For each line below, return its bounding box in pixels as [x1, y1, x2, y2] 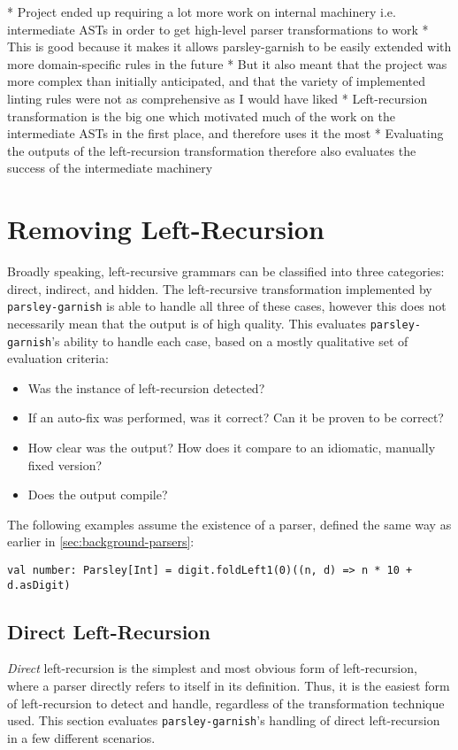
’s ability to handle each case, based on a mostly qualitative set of [51, 331, 408, 350]
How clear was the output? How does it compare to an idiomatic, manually [27, 438, 436, 456]
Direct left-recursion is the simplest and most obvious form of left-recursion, [7, 659, 417, 677]
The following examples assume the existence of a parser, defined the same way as [7, 514, 452, 533]
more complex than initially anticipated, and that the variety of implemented [7, 72, 425, 90]
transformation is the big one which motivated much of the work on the [7, 106, 395, 125]
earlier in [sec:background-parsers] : [7, 532, 195, 551]
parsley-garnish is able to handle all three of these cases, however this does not [7, 297, 447, 315]
